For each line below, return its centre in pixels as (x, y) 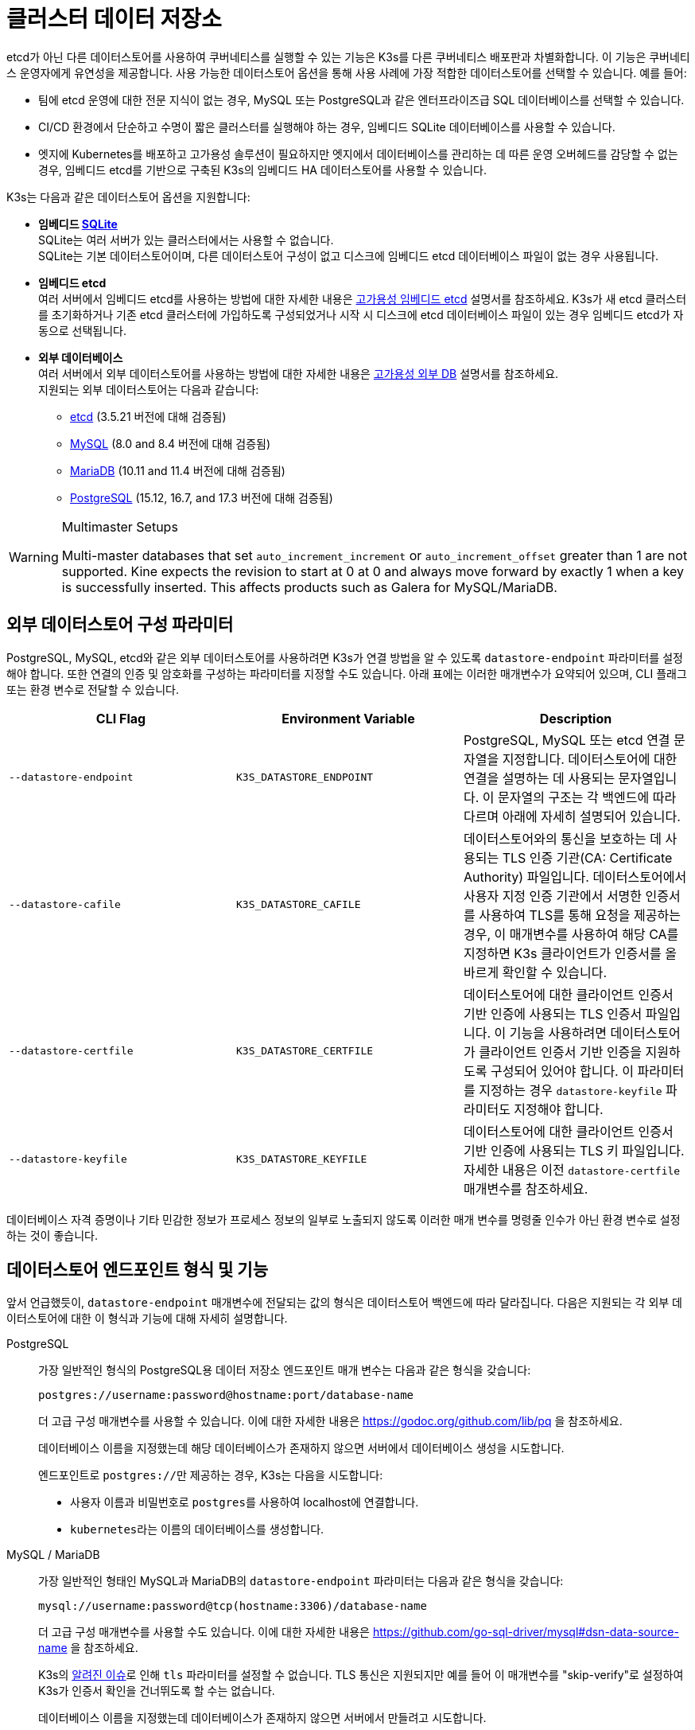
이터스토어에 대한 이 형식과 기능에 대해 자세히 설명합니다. (147, 1319)
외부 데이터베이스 (81, 357)
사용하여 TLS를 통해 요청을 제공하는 (580, 915)
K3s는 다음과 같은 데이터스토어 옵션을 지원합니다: (128, 197)
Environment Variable (348, 718)
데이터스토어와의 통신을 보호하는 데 (562, 838)
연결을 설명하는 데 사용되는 (539, 778)
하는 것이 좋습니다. (52, 1235)
